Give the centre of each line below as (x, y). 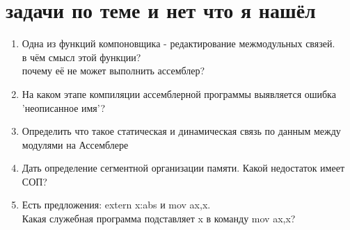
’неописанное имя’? (64, 107)
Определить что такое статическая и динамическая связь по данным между (181, 131)
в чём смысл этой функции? (81, 57)
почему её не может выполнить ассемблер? (113, 71)
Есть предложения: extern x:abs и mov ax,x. (116, 205)
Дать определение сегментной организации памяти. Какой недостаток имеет (183, 168)
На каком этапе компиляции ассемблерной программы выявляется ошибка (179, 93)
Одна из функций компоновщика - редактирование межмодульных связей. (178, 43)
